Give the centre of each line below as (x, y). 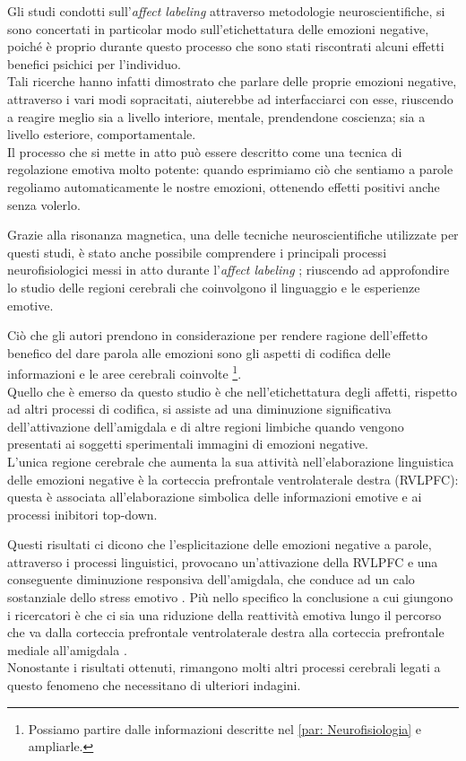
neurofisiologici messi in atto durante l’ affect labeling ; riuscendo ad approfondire (229, 270)
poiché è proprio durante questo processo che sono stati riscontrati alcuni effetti (226, 46)
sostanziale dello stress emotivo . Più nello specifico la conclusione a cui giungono (230, 597)
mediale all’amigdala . (67, 649)
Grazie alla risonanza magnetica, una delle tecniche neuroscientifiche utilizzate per (233, 235)
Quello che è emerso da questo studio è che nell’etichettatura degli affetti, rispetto (233, 391)
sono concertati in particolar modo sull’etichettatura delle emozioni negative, (218, 28)
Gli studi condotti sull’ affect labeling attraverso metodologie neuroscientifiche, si (226, 11)
